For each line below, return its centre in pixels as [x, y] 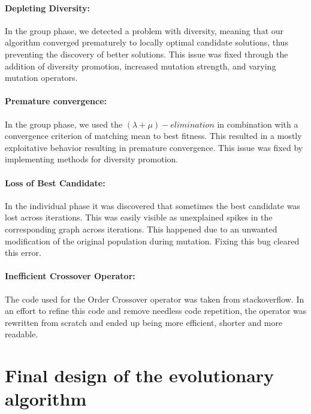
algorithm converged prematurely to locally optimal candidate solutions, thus [147, 42]
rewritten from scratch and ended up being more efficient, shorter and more [144, 322]
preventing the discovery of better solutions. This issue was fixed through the [147, 54]
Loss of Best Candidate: [55, 182]
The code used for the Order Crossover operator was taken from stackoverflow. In [155, 299]
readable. [22, 334]
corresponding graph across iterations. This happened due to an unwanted [141, 229]
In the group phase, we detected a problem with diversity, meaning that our [144, 30]
